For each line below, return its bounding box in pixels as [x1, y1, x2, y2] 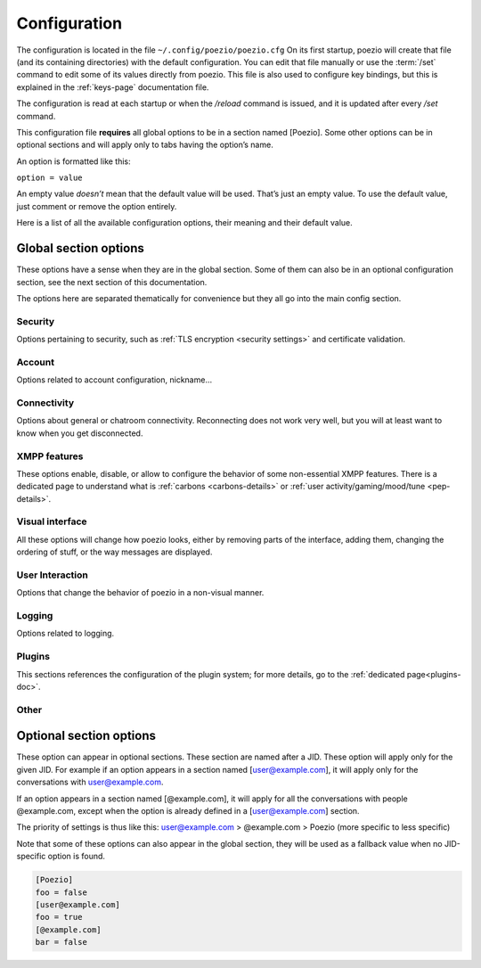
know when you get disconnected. [16, 428, 143, 439]
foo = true [35, 912, 83, 923]
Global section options [16, 241, 144, 256]
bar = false [35, 937, 88, 947]
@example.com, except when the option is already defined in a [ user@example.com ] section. [16, 806, 360, 816]
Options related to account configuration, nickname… [16, 374, 213, 385]
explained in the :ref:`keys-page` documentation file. [16, 81, 209, 93]
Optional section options [16, 728, 156, 743]
